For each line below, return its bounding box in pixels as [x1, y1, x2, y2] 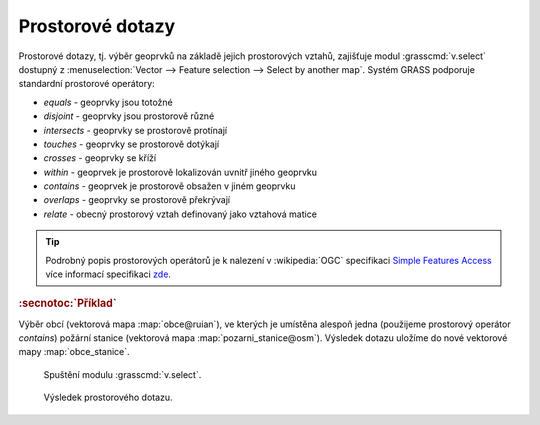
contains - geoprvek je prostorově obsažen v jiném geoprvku [43, 180, 296, 192]
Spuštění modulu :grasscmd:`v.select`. [43, 368, 202, 380]
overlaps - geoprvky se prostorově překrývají [43, 194, 231, 206]
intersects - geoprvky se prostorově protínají [43, 124, 228, 136]
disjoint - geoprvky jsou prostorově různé [43, 110, 215, 122]
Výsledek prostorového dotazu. [43, 391, 174, 404]
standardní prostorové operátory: [18, 78, 155, 90]
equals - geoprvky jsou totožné [43, 96, 174, 108]
